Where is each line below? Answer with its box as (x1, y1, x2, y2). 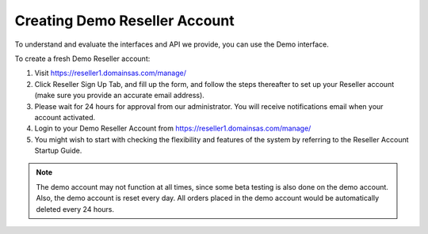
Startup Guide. (34, 146, 82, 156)
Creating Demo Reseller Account (14, 12, 235, 29)
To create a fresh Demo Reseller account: (14, 54, 151, 63)
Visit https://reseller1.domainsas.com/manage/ (34, 68, 186, 78)
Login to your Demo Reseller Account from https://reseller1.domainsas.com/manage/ (34, 123, 311, 134)
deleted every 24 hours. (36, 204, 115, 213)
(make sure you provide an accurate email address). (34, 91, 205, 100)
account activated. (34, 112, 96, 122)
